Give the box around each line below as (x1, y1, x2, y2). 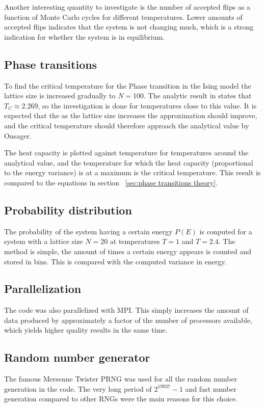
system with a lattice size (4, 236, 83, 247)
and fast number (185, 383, 237, 394)
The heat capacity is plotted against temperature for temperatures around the (4, 147, 249, 158)
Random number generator (4, 349, 150, 365)
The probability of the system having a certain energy (4, 226, 173, 236)
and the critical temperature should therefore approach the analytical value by (4, 120, 249, 130)
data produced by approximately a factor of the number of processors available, (4, 314, 252, 325)
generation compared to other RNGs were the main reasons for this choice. (4, 393, 238, 404)
